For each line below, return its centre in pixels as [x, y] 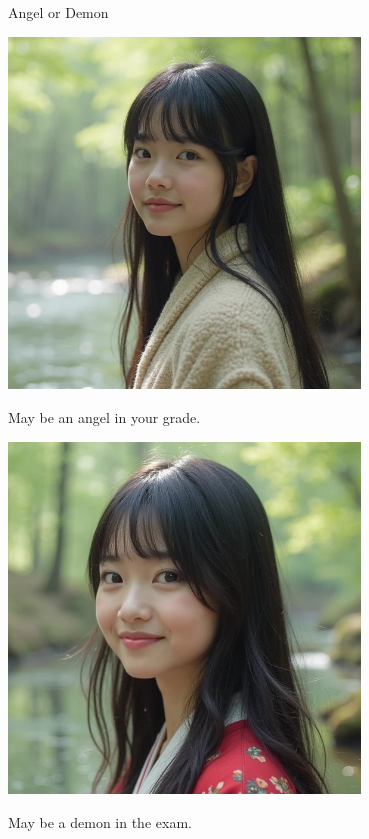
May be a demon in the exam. [100, 821]
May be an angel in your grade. [104, 416]
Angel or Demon [58, 12]
